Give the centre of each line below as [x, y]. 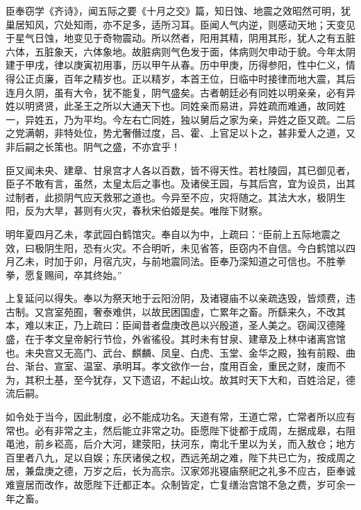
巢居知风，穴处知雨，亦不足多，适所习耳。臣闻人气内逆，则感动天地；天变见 [180, 24]
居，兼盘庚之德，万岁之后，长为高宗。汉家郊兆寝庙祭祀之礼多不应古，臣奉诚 [180, 471]
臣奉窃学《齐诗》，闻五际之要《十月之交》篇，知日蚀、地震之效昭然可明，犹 [178, 10]
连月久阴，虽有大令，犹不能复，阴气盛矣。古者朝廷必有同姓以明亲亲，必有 [176, 92]
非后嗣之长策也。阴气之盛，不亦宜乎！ [93, 146]
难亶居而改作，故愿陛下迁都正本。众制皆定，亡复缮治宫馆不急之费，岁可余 [176, 484]
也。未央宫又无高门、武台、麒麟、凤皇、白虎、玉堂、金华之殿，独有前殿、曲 [180, 352]
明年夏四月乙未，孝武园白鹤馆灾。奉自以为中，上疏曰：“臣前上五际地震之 [173, 233]
